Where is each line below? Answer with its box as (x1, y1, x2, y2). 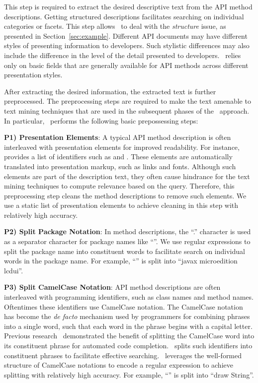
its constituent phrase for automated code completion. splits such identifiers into (4, 340, 253, 350)
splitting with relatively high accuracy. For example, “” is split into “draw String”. (4, 369, 254, 380)
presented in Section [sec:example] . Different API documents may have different (4, 30, 248, 41)
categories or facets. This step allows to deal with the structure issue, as (4, 21, 226, 31)
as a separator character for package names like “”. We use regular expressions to (4, 236, 251, 247)
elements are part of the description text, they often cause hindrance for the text (4, 171, 250, 181)
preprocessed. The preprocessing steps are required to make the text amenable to (4, 96, 251, 106)
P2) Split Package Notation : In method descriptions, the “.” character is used (4, 226, 251, 237)
